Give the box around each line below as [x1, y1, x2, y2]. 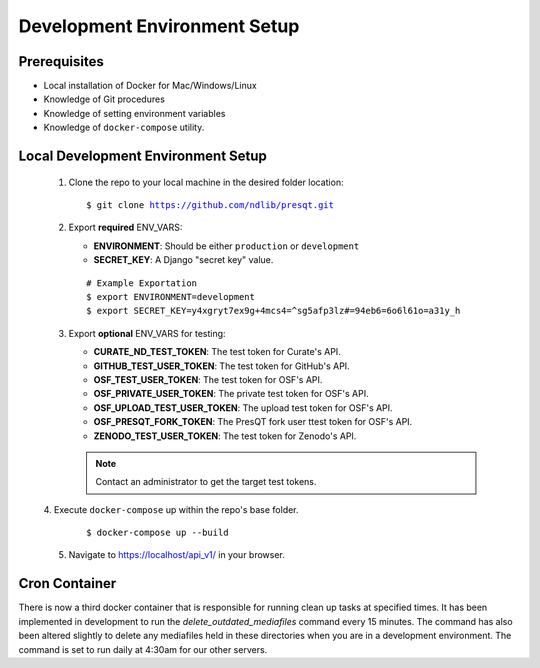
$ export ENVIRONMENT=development [86, 291, 255, 302]
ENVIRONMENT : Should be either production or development [93, 240, 360, 252]
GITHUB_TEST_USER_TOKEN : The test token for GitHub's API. [93, 360, 350, 372]
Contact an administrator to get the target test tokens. [95, 476, 317, 488]
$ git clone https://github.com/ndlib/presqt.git [86, 200, 335, 211]
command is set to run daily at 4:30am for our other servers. [18, 643, 268, 655]
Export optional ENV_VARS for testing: [68, 327, 226, 339]
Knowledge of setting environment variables [43, 107, 226, 119]
